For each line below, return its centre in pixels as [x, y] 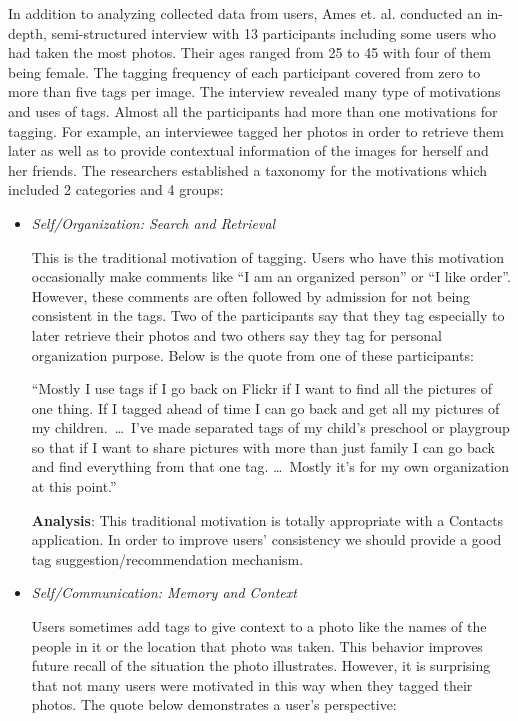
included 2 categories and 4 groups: [116, 189]
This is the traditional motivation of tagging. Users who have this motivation [267, 256]
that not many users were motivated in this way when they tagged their [252, 684]
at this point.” [74, 486]
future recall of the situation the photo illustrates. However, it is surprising [261, 665]
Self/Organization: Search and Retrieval [153, 222]
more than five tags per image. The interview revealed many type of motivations [254, 91]
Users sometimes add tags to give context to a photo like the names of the [259, 626]
